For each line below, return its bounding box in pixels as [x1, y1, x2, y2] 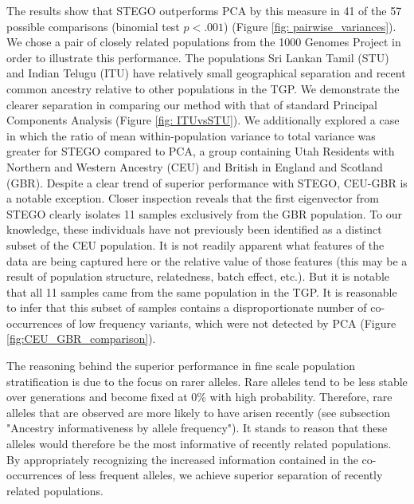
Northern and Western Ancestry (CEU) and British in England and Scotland [6, 158, 383, 175]
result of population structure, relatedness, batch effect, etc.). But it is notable [6, 268, 390, 285]
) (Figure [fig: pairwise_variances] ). [224, 18, 396, 34]
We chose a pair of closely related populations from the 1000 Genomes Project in [6, 33, 401, 50]
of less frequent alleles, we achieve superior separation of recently [66, 467, 383, 483]
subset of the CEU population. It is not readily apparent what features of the [6, 236, 385, 253]
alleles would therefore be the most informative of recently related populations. [6, 435, 392, 452]
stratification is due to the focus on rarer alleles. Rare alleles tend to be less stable [6, 372, 408, 389]
